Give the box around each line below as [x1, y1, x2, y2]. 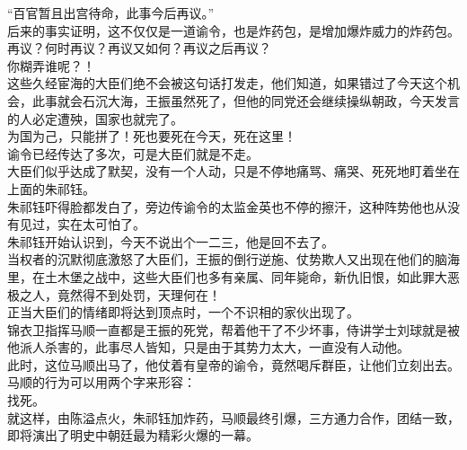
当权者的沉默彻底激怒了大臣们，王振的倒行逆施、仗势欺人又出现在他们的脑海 [7, 250, 460, 269]
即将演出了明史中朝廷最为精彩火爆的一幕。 [7, 426, 259, 445]
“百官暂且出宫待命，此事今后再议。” [7, 4, 215, 22]
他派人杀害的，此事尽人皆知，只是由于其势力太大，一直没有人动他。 [7, 338, 410, 357]
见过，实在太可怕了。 [19, 215, 145, 234]
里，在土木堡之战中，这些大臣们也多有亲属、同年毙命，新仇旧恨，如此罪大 [7, 267, 447, 286]
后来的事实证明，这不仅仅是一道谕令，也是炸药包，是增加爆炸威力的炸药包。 [7, 21, 460, 40]
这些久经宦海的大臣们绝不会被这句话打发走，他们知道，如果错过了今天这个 [7, 74, 447, 93]
